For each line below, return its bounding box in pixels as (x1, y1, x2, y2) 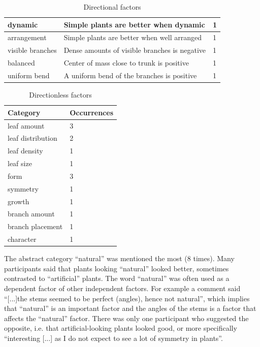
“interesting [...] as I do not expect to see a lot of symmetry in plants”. (4, 332, 223, 343)
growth (8, 196, 29, 206)
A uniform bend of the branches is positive (63, 70, 197, 80)
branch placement (8, 221, 63, 232)
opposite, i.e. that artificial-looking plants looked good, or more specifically (4, 323, 237, 333)
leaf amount (8, 120, 45, 131)
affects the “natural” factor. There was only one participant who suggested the (4, 312, 249, 323)
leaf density (8, 145, 43, 156)
